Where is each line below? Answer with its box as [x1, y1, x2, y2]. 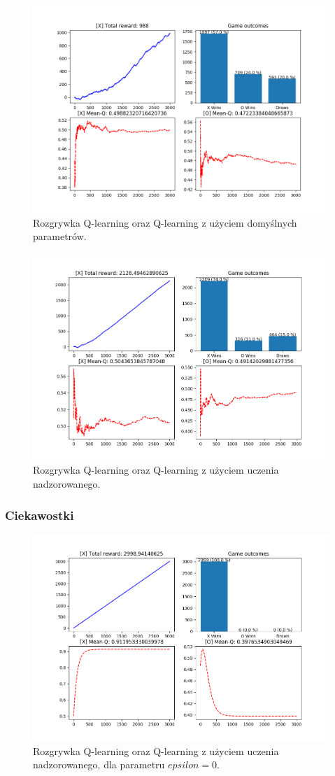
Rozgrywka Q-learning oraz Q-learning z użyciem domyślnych [33, 215, 297, 230]
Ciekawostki [5, 506, 74, 523]
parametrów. [33, 229, 87, 244]
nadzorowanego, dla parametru [33, 757, 165, 772]
